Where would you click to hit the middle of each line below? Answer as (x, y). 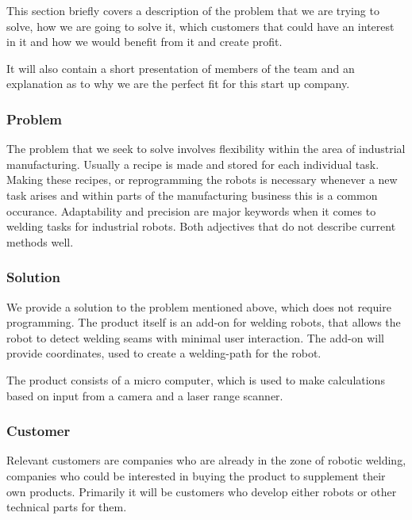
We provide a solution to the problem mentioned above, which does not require (199, 306)
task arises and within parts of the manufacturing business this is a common (192, 195)
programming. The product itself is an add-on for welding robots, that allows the (204, 322)
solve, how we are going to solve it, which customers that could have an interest (200, 26)
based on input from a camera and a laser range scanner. (145, 395)
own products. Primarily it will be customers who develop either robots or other (202, 491)
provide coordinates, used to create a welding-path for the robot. (164, 353)
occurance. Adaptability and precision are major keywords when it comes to (191, 210)
